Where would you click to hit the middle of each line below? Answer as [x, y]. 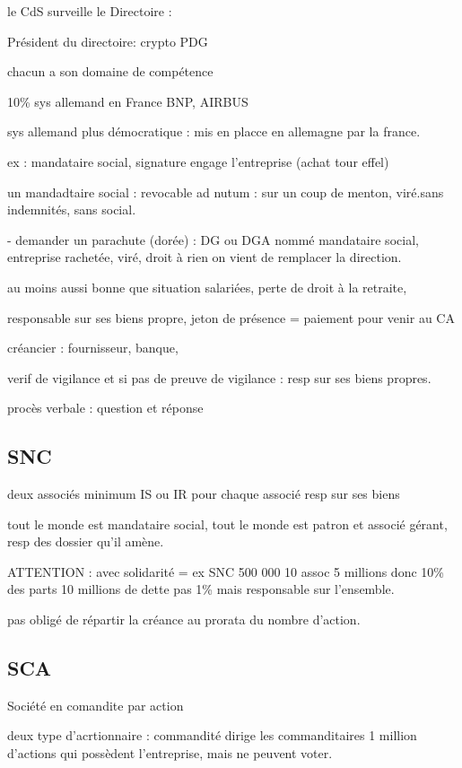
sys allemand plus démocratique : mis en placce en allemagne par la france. [214, 131]
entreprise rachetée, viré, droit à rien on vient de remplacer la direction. [205, 257]
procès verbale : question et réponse [105, 408]
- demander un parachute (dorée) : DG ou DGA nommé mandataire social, [213, 239]
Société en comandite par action [96, 705]
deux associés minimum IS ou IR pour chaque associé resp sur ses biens [204, 494]
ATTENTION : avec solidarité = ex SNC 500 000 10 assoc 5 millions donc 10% [226, 571]
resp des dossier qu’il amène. [86, 541]
